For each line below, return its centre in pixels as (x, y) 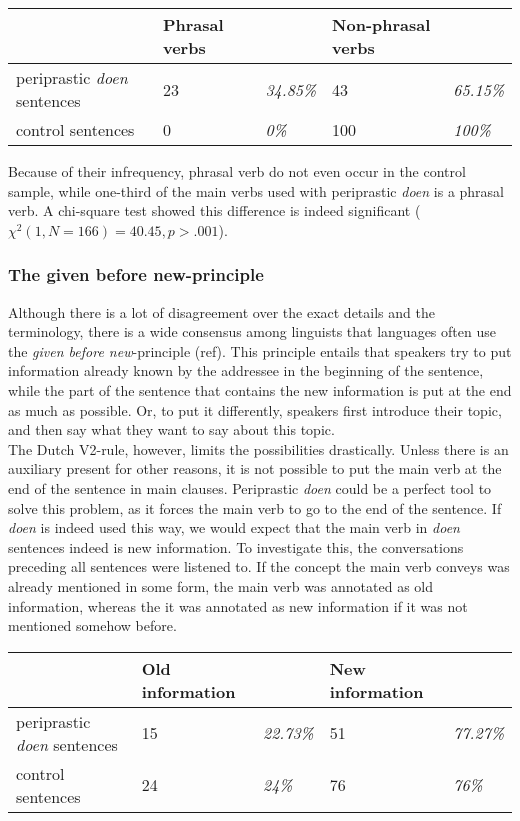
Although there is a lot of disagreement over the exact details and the (221, 311)
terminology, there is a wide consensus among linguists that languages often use (252, 331)
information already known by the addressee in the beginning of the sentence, (246, 370)
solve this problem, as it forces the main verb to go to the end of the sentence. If (255, 507)
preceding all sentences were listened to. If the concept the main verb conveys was (259, 566)
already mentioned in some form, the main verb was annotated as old (220, 585)
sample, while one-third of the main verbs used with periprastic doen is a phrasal (256, 190)
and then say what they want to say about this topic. (171, 429)
